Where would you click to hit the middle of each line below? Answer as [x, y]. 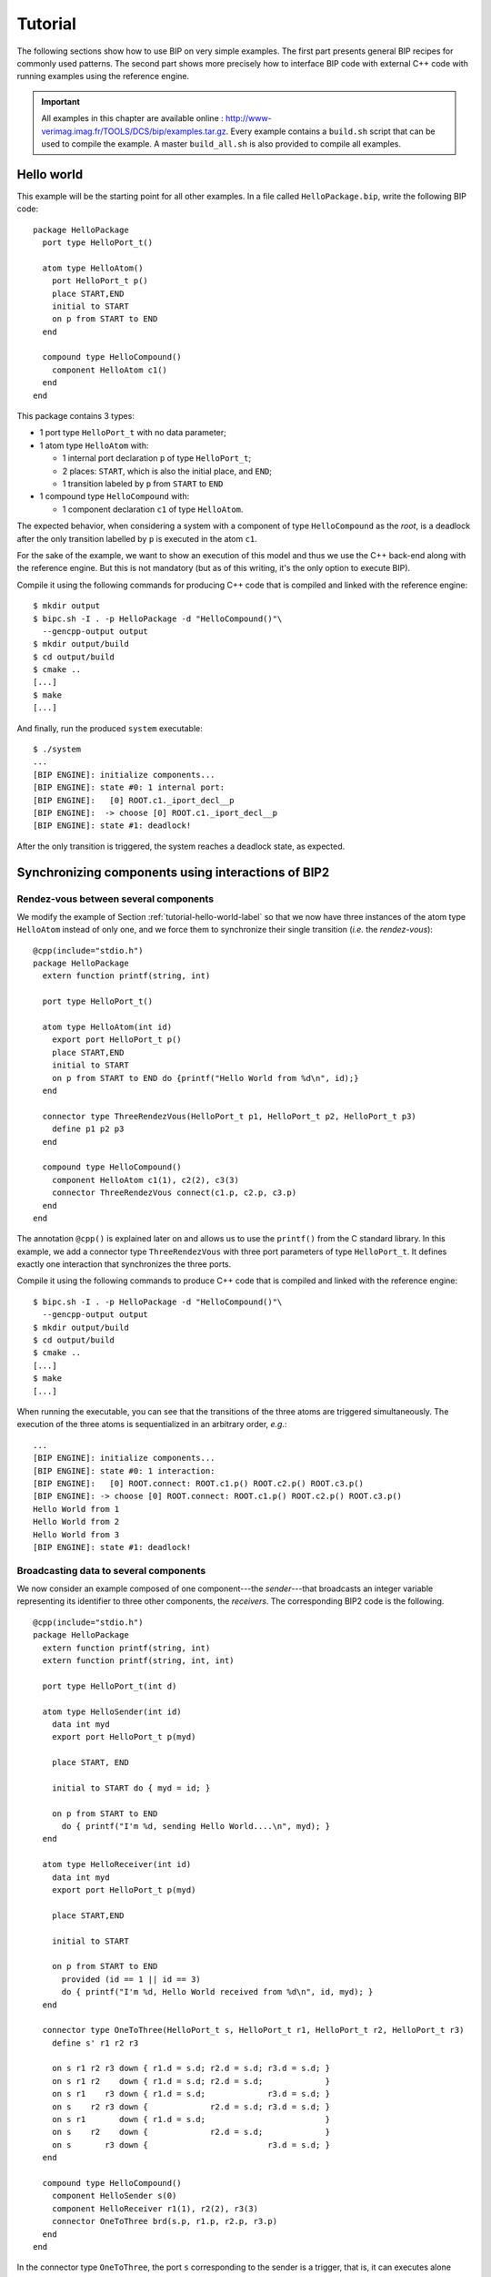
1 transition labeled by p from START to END [143, 484]
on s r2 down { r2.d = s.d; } [191, 2132]
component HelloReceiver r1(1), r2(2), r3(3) [155, 2208]
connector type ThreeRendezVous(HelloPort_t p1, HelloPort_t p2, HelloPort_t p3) [230, 1116]
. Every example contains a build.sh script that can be [331, 131]
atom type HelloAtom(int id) [107, 1027]
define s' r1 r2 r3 [95, 2043]
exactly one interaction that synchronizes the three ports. [124, 1264]
